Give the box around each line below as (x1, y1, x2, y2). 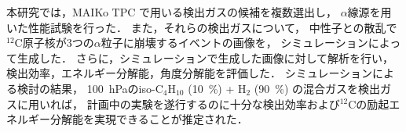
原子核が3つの (22, 34, 94, 51)
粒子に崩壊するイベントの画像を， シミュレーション (101, 34, 368, 51)
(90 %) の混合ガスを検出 (254, 80, 381, 96)
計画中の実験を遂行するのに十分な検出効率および (86, 95, 340, 112)
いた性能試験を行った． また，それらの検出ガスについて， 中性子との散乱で (6, 19, 397, 35)
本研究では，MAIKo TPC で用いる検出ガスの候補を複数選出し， (6, 4, 337, 20)
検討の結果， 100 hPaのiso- (16, 80, 155, 96)
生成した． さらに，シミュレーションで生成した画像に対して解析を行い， (16, 49, 393, 66)
